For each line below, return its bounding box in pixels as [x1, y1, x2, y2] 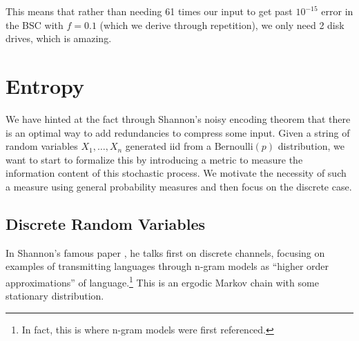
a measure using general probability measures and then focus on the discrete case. [6, 179, 352, 193]
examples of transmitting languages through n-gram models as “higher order [6, 259, 329, 273]
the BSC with [6, 17, 64, 32]
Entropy [6, 71, 85, 99]
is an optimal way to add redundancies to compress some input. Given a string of [6, 125, 350, 139]
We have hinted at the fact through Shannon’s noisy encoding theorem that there [6, 111, 351, 126]
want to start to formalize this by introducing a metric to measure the [6, 152, 303, 166]
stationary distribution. [6, 289, 104, 303]
